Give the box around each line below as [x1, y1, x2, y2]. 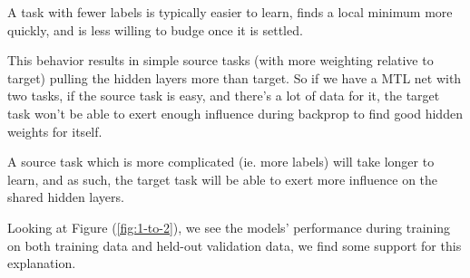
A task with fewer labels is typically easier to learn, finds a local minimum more [7, 3, 453, 21]
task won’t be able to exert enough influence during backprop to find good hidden [7, 103, 463, 122]
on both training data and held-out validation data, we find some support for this [7, 235, 462, 254]
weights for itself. [7, 121, 103, 140]
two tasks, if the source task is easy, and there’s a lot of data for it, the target [7, 86, 440, 105]
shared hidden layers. [7, 187, 124, 206]
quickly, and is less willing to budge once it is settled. [7, 20, 303, 39]
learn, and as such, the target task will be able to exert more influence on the [7, 169, 438, 188]
